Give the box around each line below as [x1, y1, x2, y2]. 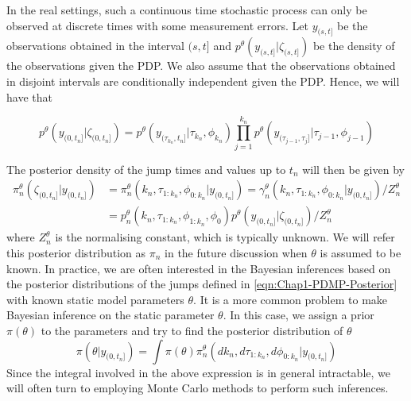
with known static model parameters [6, 291, 184, 307]
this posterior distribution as [6, 244, 146, 260]
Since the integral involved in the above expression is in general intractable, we [6, 364, 390, 380]
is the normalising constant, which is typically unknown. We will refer [55, 229, 395, 245]
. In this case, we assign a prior [223, 307, 374, 323]
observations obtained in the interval [6, 37, 184, 54]
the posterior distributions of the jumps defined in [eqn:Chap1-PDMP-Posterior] [6, 276, 397, 292]
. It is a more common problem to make [193, 291, 388, 307]
